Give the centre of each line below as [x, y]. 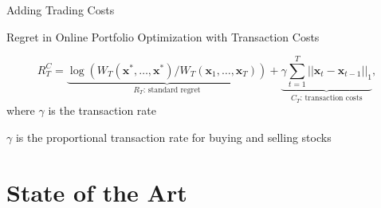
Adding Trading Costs [61, 10]
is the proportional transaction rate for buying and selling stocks [173, 137]
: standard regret [172, 90]
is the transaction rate [102, 110]
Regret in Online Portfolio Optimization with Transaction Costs [163, 36]
